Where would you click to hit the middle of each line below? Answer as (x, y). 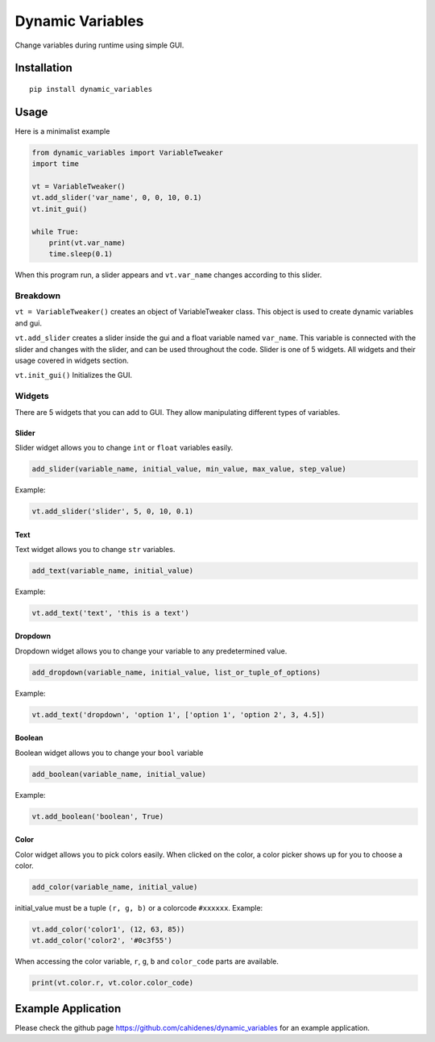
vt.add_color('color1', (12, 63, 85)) (108, 930)
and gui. (28, 323)
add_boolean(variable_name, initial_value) (119, 774)
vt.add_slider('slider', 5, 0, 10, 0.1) (112, 511)
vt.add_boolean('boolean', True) (98, 816)
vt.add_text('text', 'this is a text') (110, 613)
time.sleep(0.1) (81, 254)
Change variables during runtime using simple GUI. (99, 45)
